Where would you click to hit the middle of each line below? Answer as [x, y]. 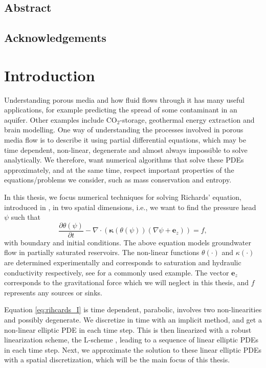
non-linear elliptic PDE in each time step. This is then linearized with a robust [128, 329]
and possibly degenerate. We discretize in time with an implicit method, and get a [133, 320]
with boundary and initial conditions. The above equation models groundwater [128, 242]
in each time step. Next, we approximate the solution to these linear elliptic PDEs [133, 349]
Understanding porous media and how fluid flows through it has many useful [124, 99]
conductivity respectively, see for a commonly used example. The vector [117, 272]
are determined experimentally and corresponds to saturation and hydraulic [123, 262]
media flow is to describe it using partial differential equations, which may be [125, 140]
